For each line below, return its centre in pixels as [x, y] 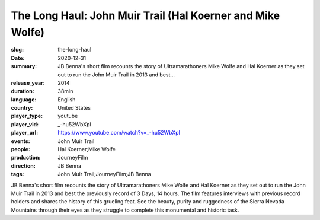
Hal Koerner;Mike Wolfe [87, 149]
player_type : [27, 116]
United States [74, 108]
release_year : [28, 82]
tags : [17, 174]
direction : [23, 165]
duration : [23, 91]
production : [26, 158]
